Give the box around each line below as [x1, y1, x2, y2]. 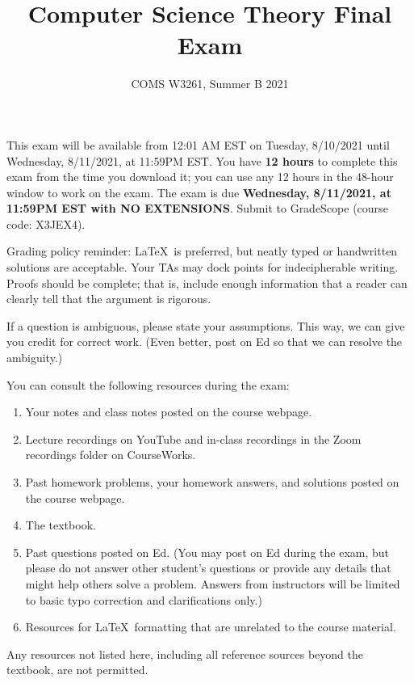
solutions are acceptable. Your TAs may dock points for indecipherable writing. [6, 259, 399, 276]
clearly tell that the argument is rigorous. [6, 290, 211, 307]
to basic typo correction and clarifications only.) [25, 591, 262, 608]
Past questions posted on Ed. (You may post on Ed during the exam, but [25, 543, 390, 560]
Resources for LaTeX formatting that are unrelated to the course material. [25, 618, 396, 635]
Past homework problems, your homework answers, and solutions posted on [25, 474, 399, 490]
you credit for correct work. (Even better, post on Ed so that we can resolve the [6, 333, 403, 350]
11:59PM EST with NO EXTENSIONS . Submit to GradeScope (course [6, 200, 388, 217]
